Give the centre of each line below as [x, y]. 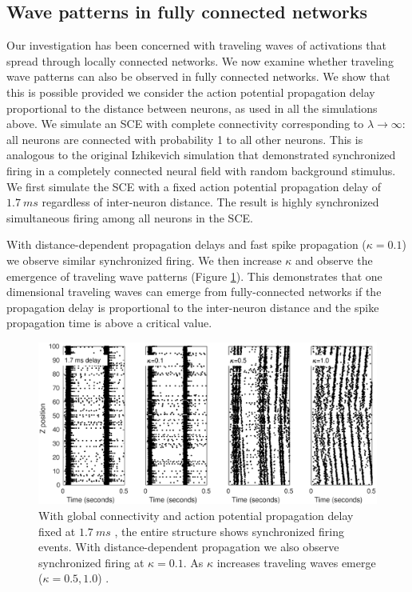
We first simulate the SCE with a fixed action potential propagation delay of [194, 186]
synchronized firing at [91, 562]
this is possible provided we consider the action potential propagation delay [191, 92]
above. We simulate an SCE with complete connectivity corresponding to [185, 124]
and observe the [334, 260]
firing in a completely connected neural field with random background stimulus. [201, 170]
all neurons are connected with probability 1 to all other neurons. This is [185, 139]
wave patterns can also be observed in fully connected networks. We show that [198, 76]
